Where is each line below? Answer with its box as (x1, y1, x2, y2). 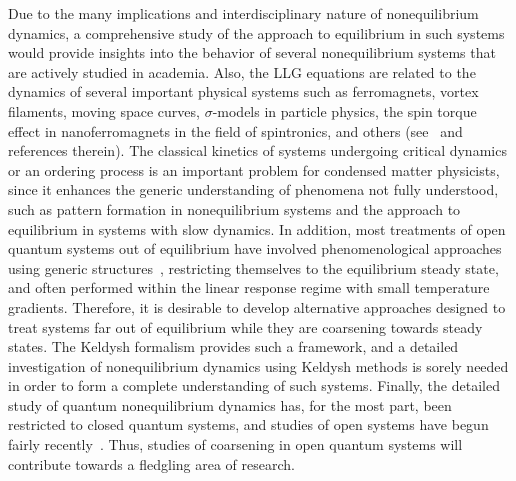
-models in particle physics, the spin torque (212, 100, 477, 121)
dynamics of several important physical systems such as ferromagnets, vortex (8, 81, 479, 102)
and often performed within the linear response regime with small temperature (8, 277, 490, 298)
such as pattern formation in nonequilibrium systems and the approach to (8, 198, 461, 219)
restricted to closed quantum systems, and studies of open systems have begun (8, 414, 489, 435)
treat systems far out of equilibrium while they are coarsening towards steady (8, 316, 483, 337)
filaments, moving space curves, (8, 100, 200, 121)
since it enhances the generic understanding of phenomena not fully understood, (8, 179, 499, 200)
